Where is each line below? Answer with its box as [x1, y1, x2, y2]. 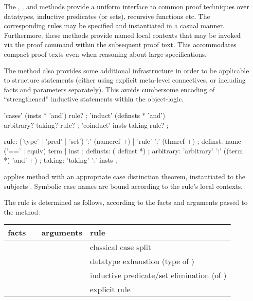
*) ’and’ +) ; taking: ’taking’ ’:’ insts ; [4, 155, 117, 165]
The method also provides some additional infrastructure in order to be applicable [4, 65, 249, 75]
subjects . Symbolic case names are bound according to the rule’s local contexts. [4, 181, 243, 191]
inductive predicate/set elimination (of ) [90, 269, 227, 281]
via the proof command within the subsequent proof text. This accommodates [4, 39, 236, 50]
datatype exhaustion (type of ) [90, 255, 195, 267]
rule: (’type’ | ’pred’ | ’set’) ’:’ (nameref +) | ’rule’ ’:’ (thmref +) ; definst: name [4, 136, 241, 146]
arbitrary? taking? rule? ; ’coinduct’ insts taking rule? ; [4, 119, 169, 130]
